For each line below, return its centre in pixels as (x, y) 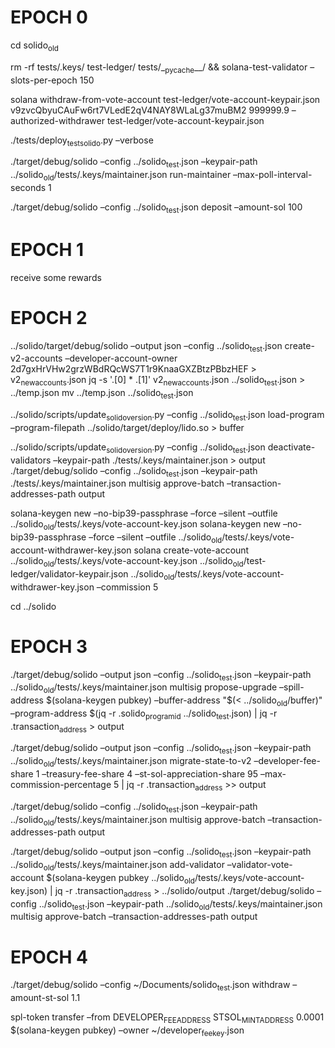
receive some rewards (56, 277)
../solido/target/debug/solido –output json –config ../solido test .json (146, 346)
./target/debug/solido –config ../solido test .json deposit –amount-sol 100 (156, 208)
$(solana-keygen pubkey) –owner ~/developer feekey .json (127, 1031)
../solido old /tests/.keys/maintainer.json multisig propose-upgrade (144, 688)
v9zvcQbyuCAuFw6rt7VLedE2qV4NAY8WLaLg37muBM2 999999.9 (150, 110)
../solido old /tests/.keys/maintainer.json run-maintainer (121, 176)
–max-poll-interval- (273, 175)
